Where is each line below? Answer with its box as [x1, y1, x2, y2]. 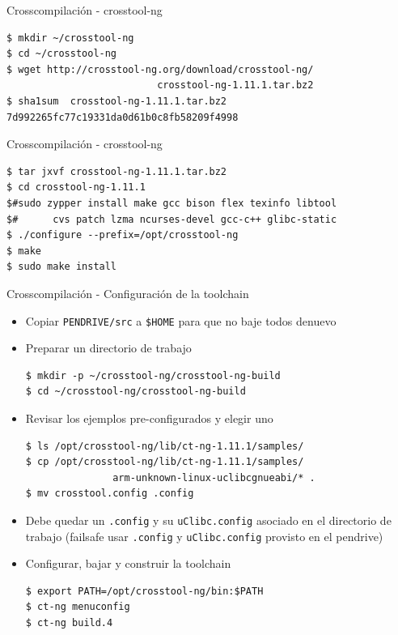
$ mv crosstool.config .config [25, 488, 194, 500]
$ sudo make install [6, 261, 117, 273]
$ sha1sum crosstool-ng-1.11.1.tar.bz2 [6, 95, 227, 107]
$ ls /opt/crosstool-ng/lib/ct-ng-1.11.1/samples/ [25, 440, 304, 452]
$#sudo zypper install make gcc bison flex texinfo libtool [6, 197, 337, 209]
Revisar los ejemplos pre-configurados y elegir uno [25, 409, 273, 426]
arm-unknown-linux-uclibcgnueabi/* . [112, 471, 315, 484]
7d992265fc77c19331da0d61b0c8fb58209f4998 [6, 111, 239, 123]
